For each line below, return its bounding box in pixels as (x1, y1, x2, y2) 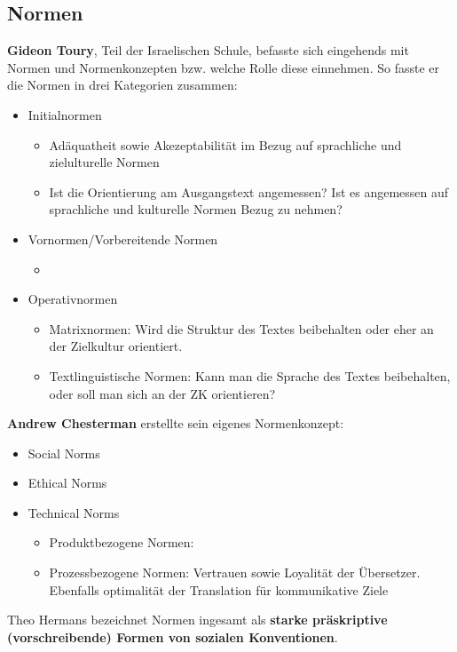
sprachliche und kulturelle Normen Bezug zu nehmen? (49, 200, 343, 219)
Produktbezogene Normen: (49, 533, 194, 552)
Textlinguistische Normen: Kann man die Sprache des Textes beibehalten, (49, 366, 451, 385)
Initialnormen (28, 105, 102, 123)
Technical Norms (28, 503, 120, 521)
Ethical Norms (28, 473, 107, 492)
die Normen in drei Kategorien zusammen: (7, 76, 238, 94)
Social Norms (28, 443, 100, 462)
